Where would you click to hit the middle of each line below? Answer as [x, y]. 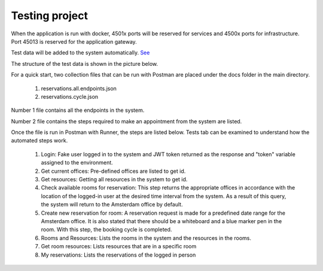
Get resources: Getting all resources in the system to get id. [114, 179]
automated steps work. [39, 141]
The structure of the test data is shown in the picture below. [85, 63]
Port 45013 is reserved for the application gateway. [74, 41]
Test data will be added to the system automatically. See [80, 53]
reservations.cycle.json [70, 96]
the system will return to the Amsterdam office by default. [112, 205]
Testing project [49, 16]
